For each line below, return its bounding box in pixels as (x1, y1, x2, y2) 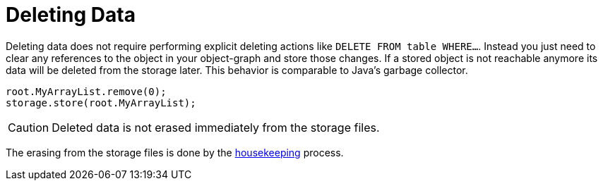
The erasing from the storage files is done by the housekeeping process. (6, 146, 344, 159)
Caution (8, 120, 49, 135)
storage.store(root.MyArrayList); (6, 97, 196, 108)
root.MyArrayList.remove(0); (6, 85, 167, 97)
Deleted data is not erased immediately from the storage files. (52, 120, 380, 135)
